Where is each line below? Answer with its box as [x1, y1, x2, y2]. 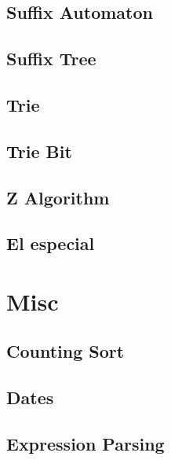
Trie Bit [6, 138, 72, 163]
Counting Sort [6, 339, 125, 363]
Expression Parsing [6, 432, 165, 456]
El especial [6, 231, 95, 256]
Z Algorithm [6, 185, 110, 209]
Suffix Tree [6, 46, 96, 71]
